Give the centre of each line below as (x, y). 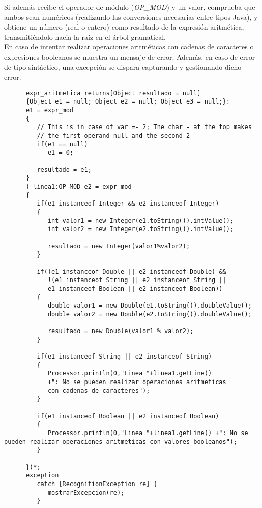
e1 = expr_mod (50, 110)
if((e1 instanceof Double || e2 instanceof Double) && (132, 272)
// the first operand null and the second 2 (113, 136)
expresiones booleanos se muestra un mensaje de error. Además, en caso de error (130, 56)
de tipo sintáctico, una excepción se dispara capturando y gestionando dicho (123, 67)
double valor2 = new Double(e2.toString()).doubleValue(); (150, 314)
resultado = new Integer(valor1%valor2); (119, 246)
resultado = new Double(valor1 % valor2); (121, 331)
